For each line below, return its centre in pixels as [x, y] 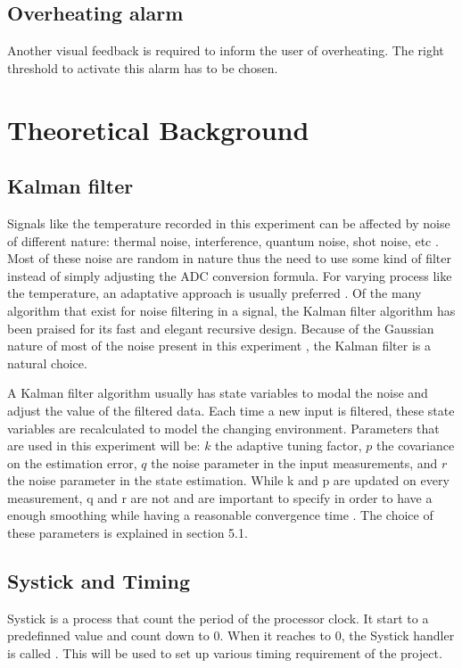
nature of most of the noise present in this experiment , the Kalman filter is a [219, 346]
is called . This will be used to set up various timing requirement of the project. [225, 653]
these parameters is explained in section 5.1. [128, 533]
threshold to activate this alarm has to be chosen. [143, 67]
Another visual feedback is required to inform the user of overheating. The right [226, 50]
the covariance [416, 445]
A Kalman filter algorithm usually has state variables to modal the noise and [218, 393]
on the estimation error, [72, 462]
